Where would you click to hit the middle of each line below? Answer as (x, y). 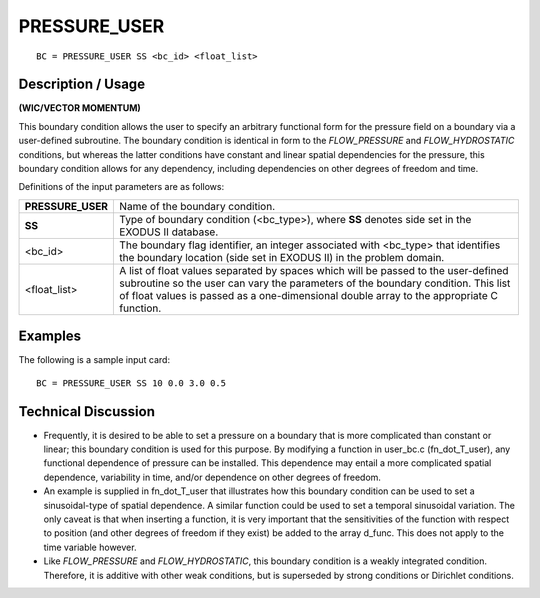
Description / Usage (81, 84)
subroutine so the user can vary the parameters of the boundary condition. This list (315, 283)
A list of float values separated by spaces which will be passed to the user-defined (314, 270)
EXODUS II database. (169, 232)
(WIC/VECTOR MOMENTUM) (80, 108)
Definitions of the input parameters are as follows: (121, 187)
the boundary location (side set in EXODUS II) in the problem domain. (282, 257)
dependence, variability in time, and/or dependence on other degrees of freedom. (212, 477)
